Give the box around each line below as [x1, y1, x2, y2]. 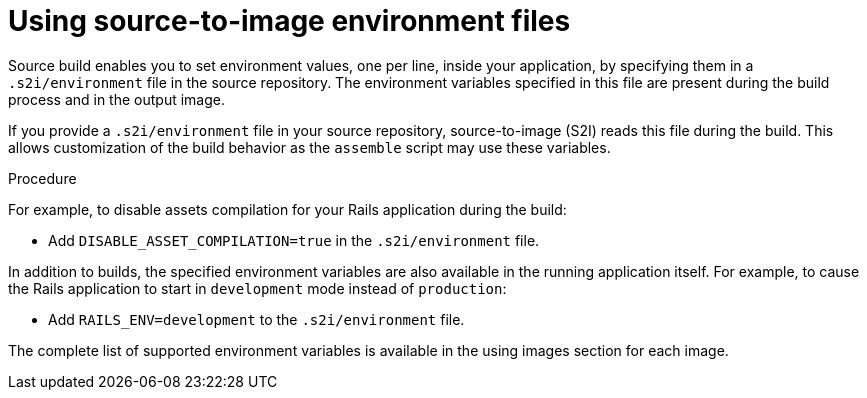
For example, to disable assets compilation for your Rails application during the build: [8, 200, 567, 218]
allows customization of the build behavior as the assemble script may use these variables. [8, 138, 611, 156]
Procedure [8, 169, 77, 187]
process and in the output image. [8, 90, 225, 108]
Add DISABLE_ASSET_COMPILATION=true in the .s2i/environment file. [48, 231, 540, 249]
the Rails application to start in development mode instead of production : [8, 279, 507, 297]
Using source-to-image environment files [8, 4, 571, 38]
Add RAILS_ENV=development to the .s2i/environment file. [48, 310, 465, 328]
